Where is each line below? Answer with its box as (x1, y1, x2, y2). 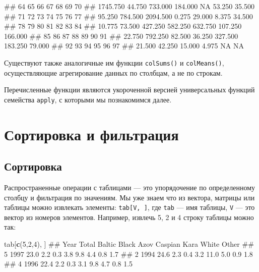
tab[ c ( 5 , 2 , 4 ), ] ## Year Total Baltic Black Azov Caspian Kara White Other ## (4, 239, 254, 249)
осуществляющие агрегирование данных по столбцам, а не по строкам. (4, 67, 223, 78)
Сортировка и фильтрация (4, 124, 179, 144)
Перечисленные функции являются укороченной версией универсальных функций (4, 84, 255, 95)
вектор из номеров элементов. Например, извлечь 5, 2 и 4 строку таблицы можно (4, 211, 254, 222)
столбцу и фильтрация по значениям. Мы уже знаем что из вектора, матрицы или (4, 192, 255, 202)
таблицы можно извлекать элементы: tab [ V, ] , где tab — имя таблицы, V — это (4, 202, 255, 212)
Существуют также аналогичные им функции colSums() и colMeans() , (4, 57, 224, 68)
